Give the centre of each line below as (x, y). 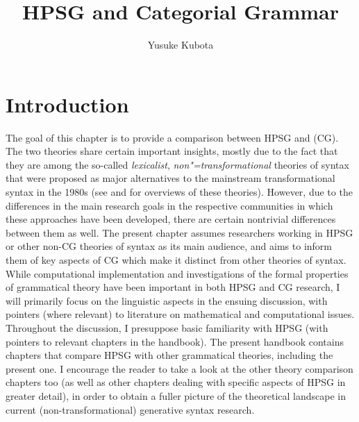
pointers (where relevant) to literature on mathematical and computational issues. (180, 314)
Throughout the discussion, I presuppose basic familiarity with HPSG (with (167, 327)
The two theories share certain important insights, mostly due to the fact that (172, 151)
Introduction (67, 104)
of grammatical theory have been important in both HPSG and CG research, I (173, 287)
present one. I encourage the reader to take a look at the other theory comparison (179, 368)
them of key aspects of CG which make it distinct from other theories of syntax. (176, 260)
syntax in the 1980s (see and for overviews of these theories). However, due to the (179, 192)
